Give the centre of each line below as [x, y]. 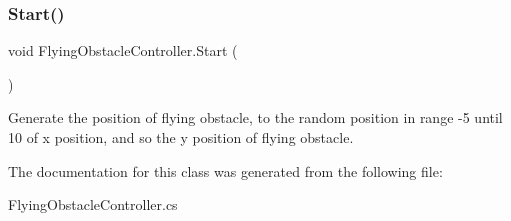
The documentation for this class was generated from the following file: [225, 170]
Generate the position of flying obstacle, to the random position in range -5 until [255, 117]
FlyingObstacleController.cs [93, 204]
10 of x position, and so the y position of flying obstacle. [181, 137]
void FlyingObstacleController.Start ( [123, 50]
